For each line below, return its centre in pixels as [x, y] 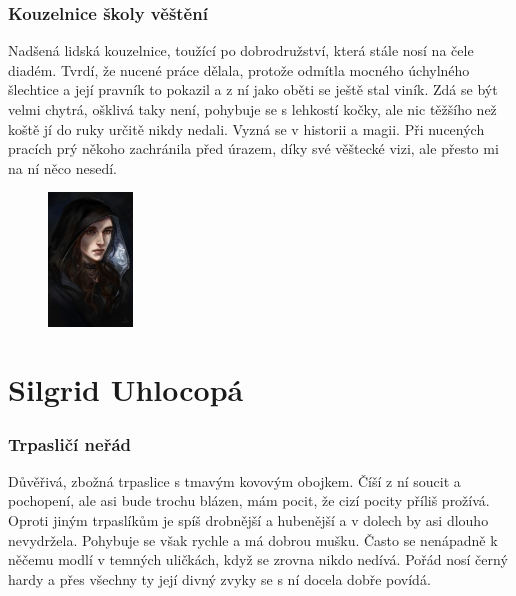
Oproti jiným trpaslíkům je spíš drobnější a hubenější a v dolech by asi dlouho [248, 520]
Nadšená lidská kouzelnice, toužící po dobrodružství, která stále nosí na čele [241, 50]
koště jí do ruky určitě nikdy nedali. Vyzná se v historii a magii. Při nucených [246, 128]
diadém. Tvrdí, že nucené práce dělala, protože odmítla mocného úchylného [239, 69]
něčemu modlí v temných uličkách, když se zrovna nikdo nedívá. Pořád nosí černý [258, 559]
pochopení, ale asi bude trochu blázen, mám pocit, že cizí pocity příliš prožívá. [249, 500]
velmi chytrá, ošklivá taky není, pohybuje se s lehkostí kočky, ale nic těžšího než [252, 109]
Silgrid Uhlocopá [126, 389]
